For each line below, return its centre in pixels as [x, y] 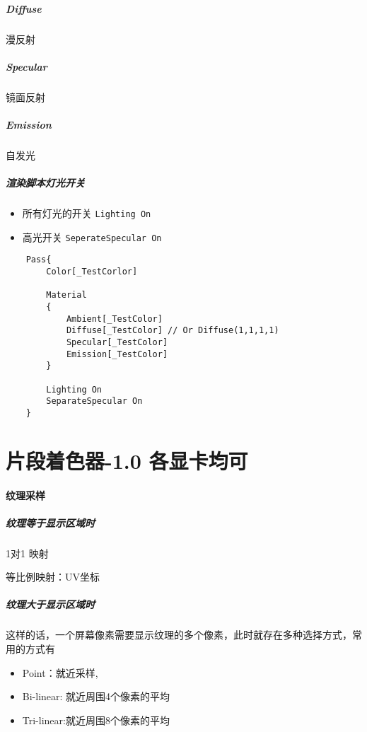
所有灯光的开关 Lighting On [87, 213]
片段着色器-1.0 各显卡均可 [127, 460]
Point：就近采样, [60, 672]
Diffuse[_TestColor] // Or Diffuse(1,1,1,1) [173, 331]
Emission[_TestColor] [117, 354]
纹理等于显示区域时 [50, 522]
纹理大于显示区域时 [50, 604]
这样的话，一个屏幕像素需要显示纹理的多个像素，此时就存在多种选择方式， [179, 635]
